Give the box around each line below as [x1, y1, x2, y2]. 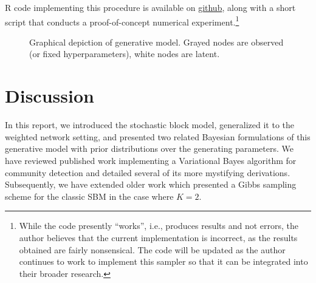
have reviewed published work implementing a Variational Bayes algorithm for [5, 154, 297, 166]
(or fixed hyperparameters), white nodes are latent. [29, 47, 220, 60]
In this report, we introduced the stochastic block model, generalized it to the [5, 118, 294, 131]
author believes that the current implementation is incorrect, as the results [19, 231, 298, 244]
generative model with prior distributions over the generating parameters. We [5, 142, 294, 155]
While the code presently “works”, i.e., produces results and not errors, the [19, 219, 299, 232]
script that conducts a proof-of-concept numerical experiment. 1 [5, 13, 239, 28]
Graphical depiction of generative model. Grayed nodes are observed [29, 35, 284, 48]
